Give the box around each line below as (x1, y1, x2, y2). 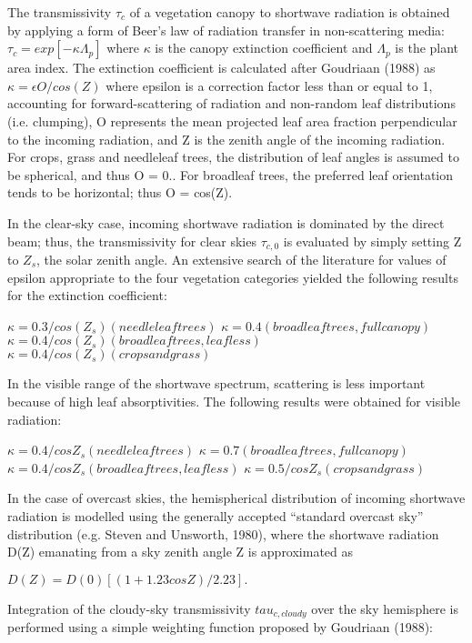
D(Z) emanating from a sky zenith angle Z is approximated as (7, 542, 354, 561)
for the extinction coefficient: (7, 286, 167, 305)
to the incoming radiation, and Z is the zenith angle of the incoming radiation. (7, 129, 446, 148)
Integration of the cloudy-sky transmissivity (7, 598, 251, 618)
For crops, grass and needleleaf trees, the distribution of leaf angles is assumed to (7, 147, 459, 166)
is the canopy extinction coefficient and (155, 38, 373, 57)
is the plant (395, 38, 459, 57)
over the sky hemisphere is (311, 598, 458, 618)
